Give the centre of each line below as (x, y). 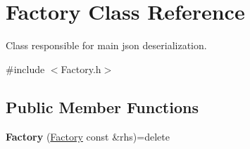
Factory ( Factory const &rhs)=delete (88, 136)
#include (25, 69)
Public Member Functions (102, 106)
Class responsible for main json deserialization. (106, 45)
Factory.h (81, 69)
